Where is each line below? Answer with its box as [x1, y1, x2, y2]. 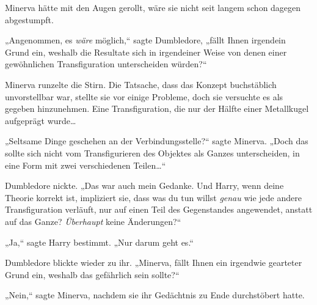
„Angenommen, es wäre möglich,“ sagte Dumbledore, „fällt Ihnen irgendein [5, 34, 286, 46]
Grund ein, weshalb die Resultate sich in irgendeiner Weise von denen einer [5, 45, 287, 58]
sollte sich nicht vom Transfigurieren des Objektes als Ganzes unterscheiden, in [5, 146, 300, 159]
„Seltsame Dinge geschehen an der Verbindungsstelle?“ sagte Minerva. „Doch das [5, 134, 308, 147]
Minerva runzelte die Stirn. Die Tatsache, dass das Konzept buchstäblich [5, 78, 277, 90]
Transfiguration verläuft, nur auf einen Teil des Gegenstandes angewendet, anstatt [5, 203, 313, 216]
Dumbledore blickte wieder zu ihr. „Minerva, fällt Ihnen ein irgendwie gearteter [5, 256, 302, 269]
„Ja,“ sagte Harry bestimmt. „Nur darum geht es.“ [5, 235, 194, 248]
